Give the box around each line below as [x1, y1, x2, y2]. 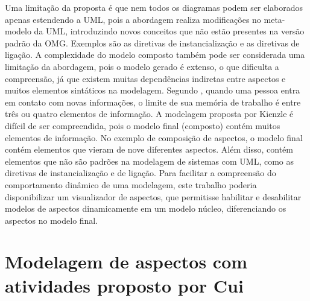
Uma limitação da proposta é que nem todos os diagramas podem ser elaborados [5, 1, 303, 13]
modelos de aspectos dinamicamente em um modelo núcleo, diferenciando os [5, 202, 286, 215]
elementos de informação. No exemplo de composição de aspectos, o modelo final [5, 131, 303, 144]
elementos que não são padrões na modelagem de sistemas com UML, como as [5, 154, 294, 167]
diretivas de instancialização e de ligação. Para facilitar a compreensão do [5, 166, 276, 179]
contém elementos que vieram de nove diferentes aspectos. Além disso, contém [5, 143, 293, 156]
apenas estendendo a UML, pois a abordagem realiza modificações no [5, 13, 261, 25]
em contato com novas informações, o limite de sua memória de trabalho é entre [5, 95, 301, 108]
